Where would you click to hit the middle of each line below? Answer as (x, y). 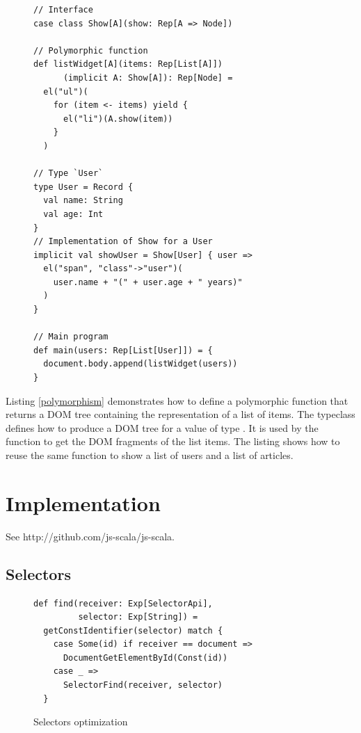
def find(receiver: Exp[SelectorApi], (123, 603)
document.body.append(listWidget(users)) (141, 364)
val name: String (83, 201)
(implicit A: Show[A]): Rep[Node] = (148, 78)
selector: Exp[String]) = (138, 617)
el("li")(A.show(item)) (118, 119)
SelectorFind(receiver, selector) (143, 685)
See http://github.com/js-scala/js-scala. (90, 536)
